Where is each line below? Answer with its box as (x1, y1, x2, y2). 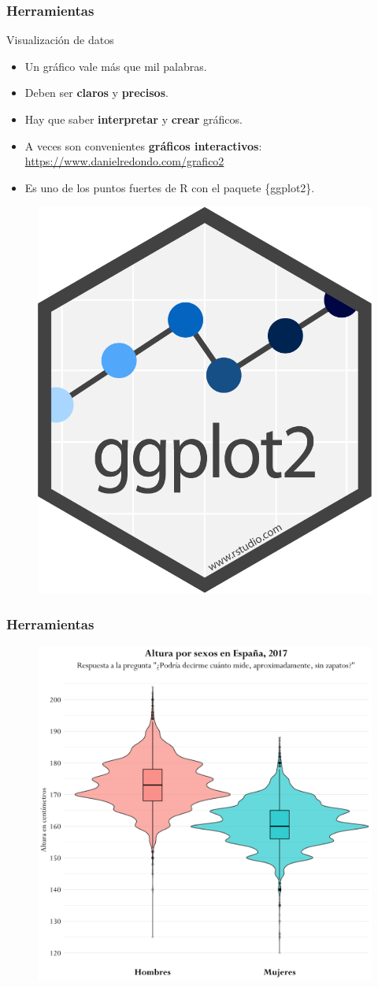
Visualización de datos (6, 32, 114, 48)
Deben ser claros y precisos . (24, 84, 169, 101)
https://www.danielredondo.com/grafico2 (24, 153, 224, 169)
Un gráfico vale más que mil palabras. (24, 58, 207, 74)
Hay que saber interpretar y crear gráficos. (24, 111, 243, 127)
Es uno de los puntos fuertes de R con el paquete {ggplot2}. (24, 179, 315, 195)
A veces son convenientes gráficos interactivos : (24, 137, 262, 154)
